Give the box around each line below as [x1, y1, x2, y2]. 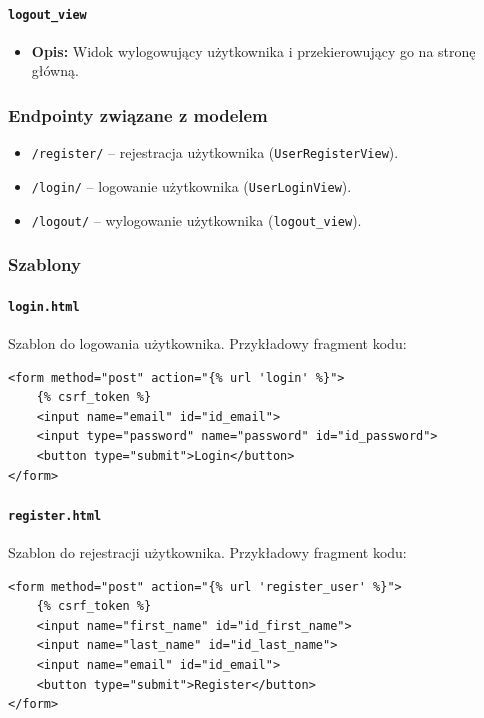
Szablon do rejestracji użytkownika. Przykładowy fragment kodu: [8, 541, 407, 562]
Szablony [8, 252, 81, 277]
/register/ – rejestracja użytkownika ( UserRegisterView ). [31, 142, 399, 163]
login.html [8, 299, 80, 314]
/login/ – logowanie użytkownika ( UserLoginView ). [31, 175, 352, 196]
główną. [31, 60, 79, 81]
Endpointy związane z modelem [8, 102, 268, 127]
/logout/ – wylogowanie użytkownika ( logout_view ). [31, 209, 362, 230]
